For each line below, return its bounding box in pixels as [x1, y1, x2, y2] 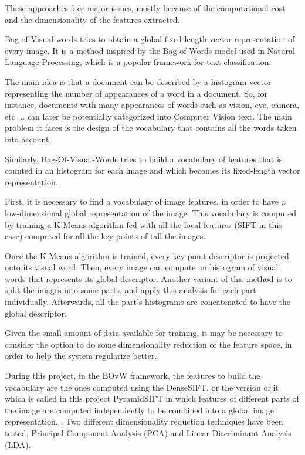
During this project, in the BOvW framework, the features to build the [5, 369, 260, 382]
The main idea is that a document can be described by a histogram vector [5, 75, 272, 87]
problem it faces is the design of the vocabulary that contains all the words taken [5, 121, 297, 134]
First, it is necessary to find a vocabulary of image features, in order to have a [5, 195, 286, 208]
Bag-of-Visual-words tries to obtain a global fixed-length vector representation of [5, 33, 295, 45]
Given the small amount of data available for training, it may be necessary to [5, 327, 283, 339]
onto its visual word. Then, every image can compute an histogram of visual [5, 261, 279, 273]
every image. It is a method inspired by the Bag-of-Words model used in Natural [5, 44, 295, 56]
